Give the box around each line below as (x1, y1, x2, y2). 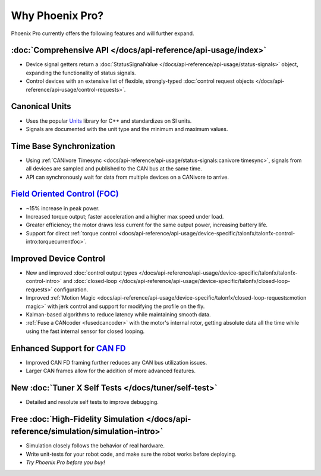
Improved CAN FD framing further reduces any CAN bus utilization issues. (26, 359, 207, 366)
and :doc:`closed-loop (62, 278, 118, 285)
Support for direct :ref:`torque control (26, 229, 117, 237)
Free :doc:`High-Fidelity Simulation (11, 414, 144, 424)
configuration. (53, 286, 89, 293)
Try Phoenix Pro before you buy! (26, 459, 105, 466)
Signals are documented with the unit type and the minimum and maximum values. (26, 125, 228, 132)
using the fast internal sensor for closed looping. (26, 328, 145, 335)
